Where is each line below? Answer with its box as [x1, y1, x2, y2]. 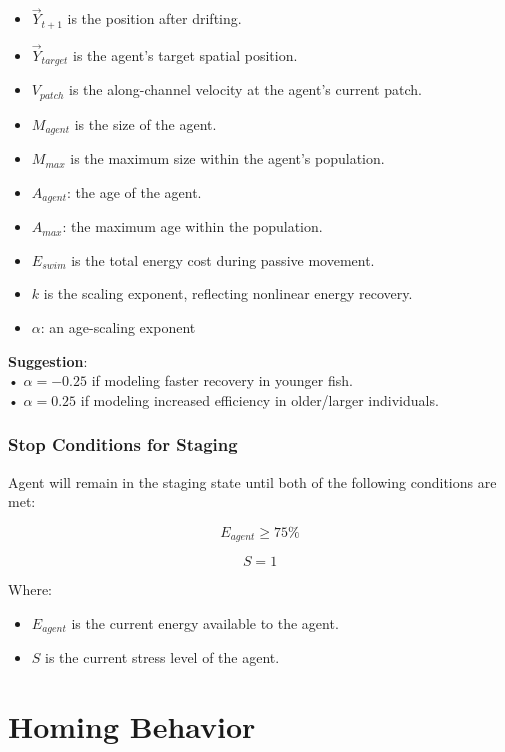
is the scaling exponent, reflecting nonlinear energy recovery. [43, 283, 413, 304]
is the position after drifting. [67, 8, 242, 29]
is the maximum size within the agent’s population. [70, 148, 385, 169]
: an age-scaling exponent [40, 317, 196, 338]
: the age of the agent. [66, 181, 202, 202]
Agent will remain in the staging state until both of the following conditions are [8, 471, 497, 492]
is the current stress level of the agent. [45, 647, 280, 668]
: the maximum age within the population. [62, 216, 323, 237]
